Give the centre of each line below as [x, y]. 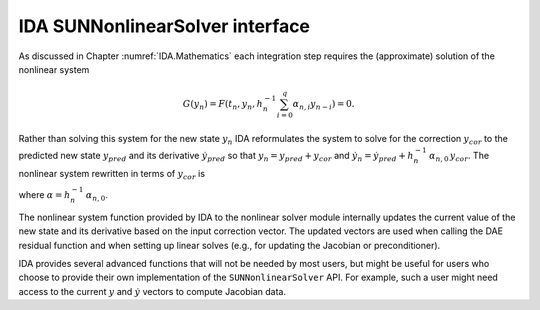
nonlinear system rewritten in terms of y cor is [111, 174]
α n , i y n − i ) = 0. [323, 105]
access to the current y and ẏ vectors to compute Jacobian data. [152, 291]
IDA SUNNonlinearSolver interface [164, 26]
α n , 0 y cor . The [459, 157]
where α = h [44, 195]
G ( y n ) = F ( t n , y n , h [223, 105]
